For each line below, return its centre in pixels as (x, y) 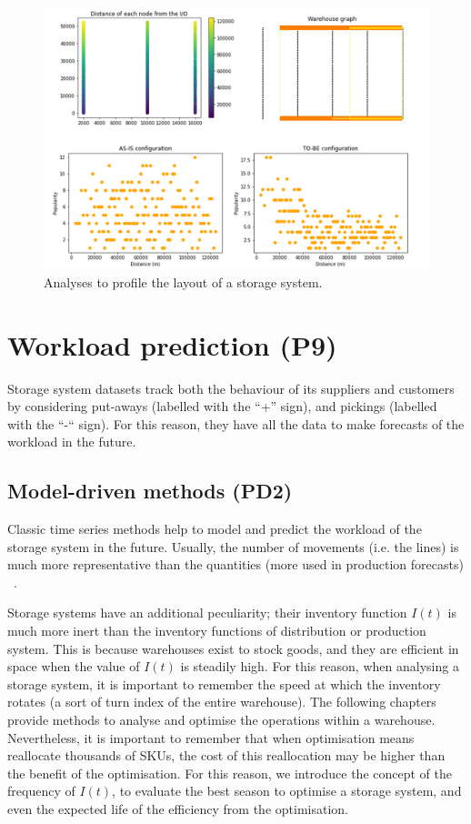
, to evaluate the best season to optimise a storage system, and (287, 791)
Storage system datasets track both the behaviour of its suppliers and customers (231, 388)
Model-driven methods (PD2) (150, 491)
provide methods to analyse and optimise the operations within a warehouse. (221, 720)
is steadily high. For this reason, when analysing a (320, 666)
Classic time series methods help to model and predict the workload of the (215, 529)
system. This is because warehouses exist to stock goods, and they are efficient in (233, 648)
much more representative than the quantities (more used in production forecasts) (235, 564)
